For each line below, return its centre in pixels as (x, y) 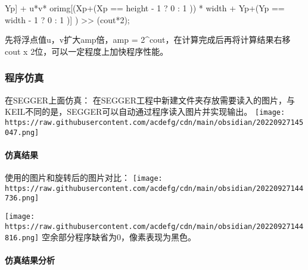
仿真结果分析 (30, 260)
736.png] (22, 198)
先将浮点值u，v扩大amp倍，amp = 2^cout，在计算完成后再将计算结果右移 (148, 40)
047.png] (22, 132)
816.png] (22, 238)
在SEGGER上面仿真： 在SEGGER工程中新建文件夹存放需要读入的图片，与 (150, 100)
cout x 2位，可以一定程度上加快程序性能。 (87, 51)
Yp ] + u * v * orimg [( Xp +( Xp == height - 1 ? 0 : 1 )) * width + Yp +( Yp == (145, 8)
